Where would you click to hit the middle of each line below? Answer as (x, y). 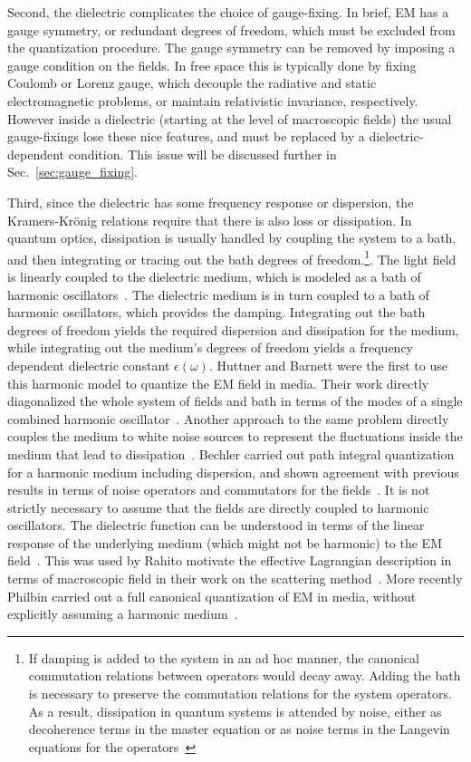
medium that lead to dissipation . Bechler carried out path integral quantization (231, 453)
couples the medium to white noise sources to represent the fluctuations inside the (235, 436)
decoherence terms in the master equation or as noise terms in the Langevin (239, 729)
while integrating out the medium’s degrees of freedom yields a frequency (210, 347)
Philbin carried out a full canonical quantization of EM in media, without (212, 596)
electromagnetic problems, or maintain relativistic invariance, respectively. (213, 100)
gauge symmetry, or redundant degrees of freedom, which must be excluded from (231, 29)
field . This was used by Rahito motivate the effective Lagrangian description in (230, 560)
